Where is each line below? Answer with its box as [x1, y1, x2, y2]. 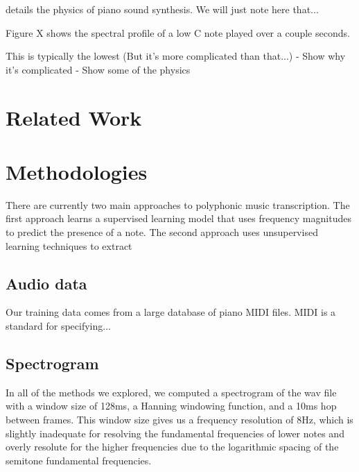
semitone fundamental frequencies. [6, 453, 152, 467]
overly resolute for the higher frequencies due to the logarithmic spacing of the [6, 439, 339, 454]
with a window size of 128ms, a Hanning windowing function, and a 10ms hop [6, 398, 337, 413]
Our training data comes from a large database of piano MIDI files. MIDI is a [6, 305, 336, 319]
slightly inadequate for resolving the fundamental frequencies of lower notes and [6, 425, 344, 440]
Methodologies [6, 157, 148, 185]
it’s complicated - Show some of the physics [6, 62, 191, 76]
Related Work [6, 103, 142, 131]
